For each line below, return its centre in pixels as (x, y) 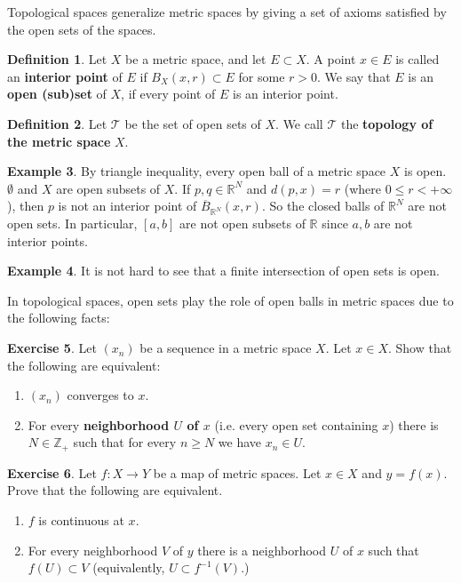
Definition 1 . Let (57, 59)
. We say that (354, 76)
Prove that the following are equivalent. (115, 490)
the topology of (387, 123)
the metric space (59, 141)
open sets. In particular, (72, 224)
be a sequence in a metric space (226, 348)
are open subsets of (108, 188)
